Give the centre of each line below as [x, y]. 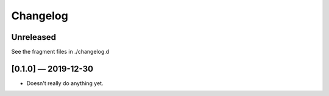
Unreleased [34, 37]
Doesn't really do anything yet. [65, 83]
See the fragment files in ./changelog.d [60, 52]
